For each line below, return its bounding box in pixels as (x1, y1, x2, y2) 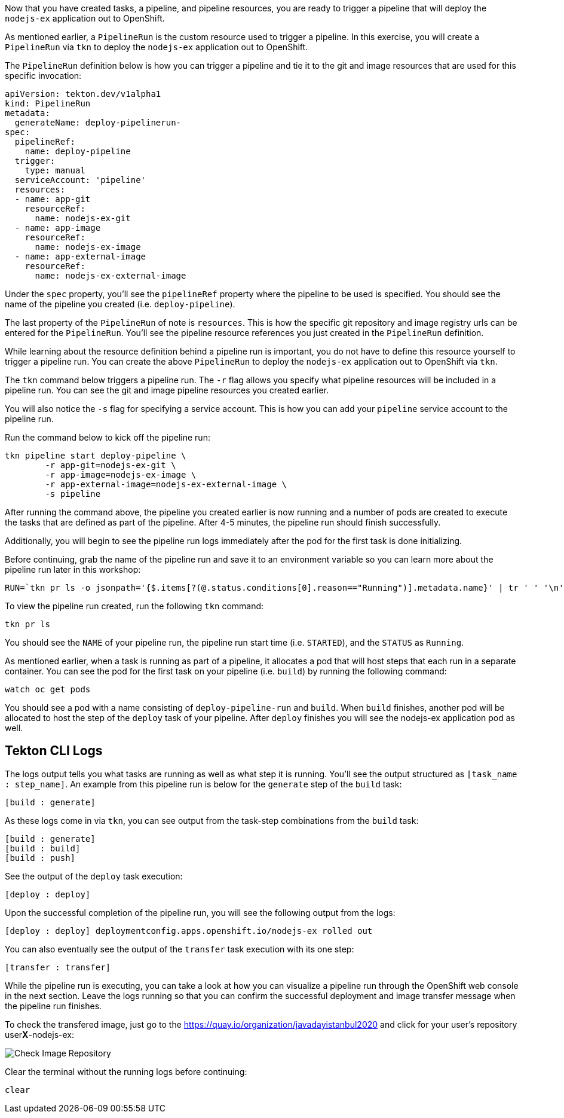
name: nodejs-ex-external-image (35, 271, 186, 280)
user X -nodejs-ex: (5, 1029, 75, 1040)
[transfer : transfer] (5, 962, 111, 972)
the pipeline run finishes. (5, 1000, 102, 1011)
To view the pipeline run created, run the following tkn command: (5, 601, 264, 611)
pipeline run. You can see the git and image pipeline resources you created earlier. (5, 385, 329, 395)
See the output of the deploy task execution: (5, 870, 183, 881)
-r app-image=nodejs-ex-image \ (45, 470, 197, 479)
